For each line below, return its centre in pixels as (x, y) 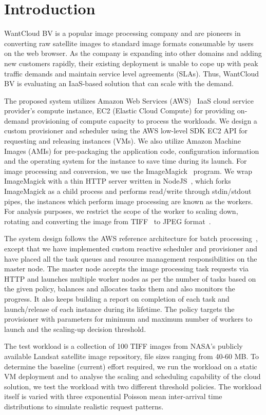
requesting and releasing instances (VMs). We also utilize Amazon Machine (122, 141)
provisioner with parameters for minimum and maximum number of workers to (128, 319)
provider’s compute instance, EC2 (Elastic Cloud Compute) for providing (120, 111)
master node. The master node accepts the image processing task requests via (126, 269)
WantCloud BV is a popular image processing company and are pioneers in (122, 33)
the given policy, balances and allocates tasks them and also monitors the (120, 289)
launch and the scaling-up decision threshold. (75, 329)
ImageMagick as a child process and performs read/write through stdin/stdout (128, 191)
